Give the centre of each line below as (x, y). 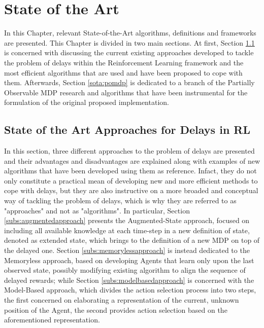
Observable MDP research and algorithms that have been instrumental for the (126, 92)
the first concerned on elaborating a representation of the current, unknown (122, 299)
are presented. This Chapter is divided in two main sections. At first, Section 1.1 (129, 42)
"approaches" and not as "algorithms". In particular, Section (97, 210)
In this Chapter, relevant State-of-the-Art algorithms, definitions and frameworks (130, 33)
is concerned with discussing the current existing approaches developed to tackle (129, 52)
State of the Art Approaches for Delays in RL (127, 130)
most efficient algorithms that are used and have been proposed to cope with (123, 72)
